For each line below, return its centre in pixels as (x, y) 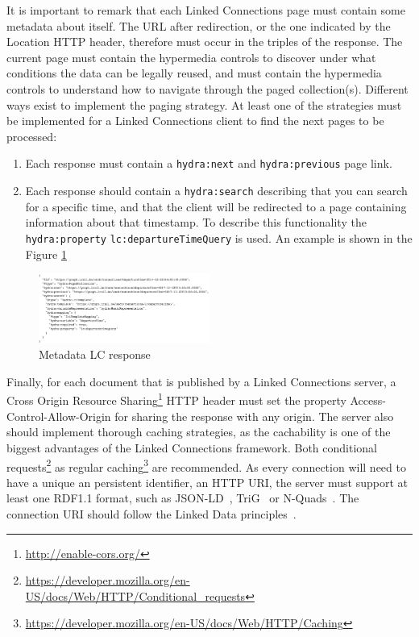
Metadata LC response (95, 354)
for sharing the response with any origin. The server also (254, 416)
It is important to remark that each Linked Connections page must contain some (206, 10)
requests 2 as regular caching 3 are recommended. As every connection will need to (206, 465)
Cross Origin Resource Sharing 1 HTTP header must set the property (176, 399)
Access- (368, 400)
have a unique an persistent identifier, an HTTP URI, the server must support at (207, 482)
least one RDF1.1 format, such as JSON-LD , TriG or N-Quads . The (183, 498)
